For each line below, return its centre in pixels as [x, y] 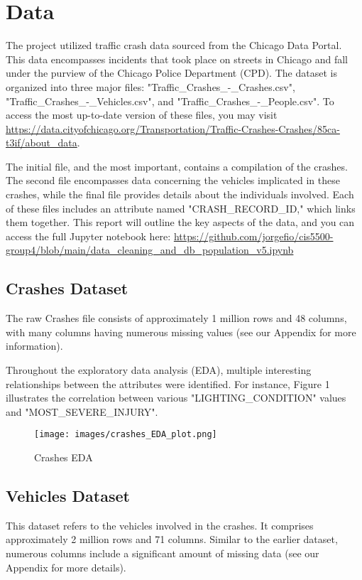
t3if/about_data [42, 143]
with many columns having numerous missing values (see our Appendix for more [181, 332]
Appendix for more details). [66, 567]
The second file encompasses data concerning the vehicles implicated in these [173, 180]
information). [34, 346]
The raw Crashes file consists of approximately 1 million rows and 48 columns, [176, 318]
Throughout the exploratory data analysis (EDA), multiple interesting [159, 370]
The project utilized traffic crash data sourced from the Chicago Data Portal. [174, 45]
